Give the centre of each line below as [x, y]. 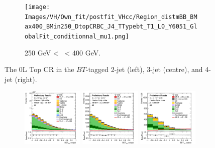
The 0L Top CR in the [39, 69]
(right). [26, 79]
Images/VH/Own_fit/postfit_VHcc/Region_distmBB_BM [111, 17]
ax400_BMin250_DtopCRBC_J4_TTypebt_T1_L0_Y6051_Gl [111, 27]
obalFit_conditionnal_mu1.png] [77, 36]
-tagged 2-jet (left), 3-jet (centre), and [144, 69]
